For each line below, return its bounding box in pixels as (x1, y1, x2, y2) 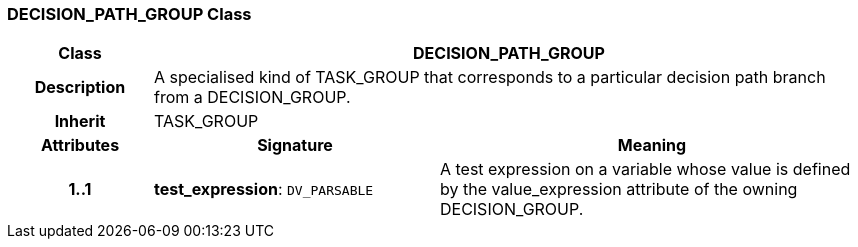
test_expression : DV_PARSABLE (153, 179, 374, 200)
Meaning (617, 135, 687, 156)
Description (34, 77, 126, 98)
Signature (257, 135, 333, 156)
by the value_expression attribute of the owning (439, 179, 798, 200)
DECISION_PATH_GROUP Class (7, 4, 252, 24)
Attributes (40, 135, 120, 156)
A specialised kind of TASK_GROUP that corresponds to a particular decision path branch (153, 67, 826, 88)
